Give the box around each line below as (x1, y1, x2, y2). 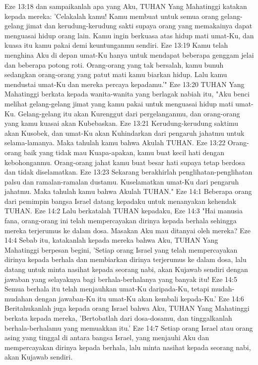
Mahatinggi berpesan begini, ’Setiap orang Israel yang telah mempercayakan (4, 244, 238, 255)
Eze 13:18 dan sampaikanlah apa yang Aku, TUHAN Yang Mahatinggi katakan (4, 1, 247, 11)
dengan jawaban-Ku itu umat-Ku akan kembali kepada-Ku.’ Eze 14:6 (35, 293, 244, 303)
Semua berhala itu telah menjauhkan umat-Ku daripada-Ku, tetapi (4, 283, 209, 294)
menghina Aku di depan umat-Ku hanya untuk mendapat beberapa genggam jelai (4, 49, 254, 60)
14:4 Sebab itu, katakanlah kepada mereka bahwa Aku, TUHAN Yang (4, 235, 218, 245)
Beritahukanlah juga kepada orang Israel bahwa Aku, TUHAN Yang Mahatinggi (4, 303, 250, 313)
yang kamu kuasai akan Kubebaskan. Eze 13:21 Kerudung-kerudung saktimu (4, 118, 239, 128)
